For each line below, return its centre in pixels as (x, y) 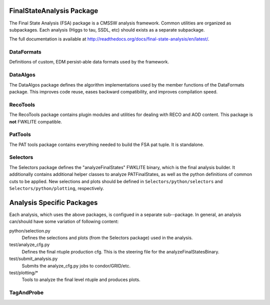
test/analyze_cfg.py (29, 244)
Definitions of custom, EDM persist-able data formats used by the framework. (89, 62)
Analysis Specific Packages (53, 202)
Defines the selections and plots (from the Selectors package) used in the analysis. (107, 238)
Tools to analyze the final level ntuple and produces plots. (81, 279)
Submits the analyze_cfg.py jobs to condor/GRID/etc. (76, 265)
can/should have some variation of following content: (64, 221)
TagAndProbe (26, 292)
